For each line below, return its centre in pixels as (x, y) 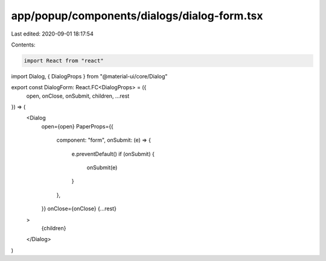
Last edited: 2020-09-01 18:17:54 (52, 34)
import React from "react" (64, 61)
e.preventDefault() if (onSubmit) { (113, 154)
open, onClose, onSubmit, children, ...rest (78, 96)
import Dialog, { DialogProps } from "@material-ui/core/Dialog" (89, 76)
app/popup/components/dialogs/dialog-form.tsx (137, 16)
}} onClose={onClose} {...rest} (79, 209)
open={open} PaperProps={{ (78, 126)
